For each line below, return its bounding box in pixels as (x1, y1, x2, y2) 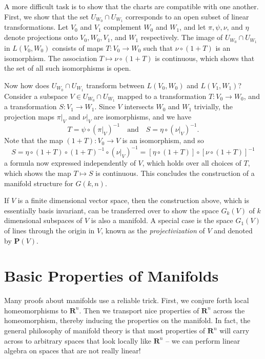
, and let (179, 22, 206, 32)
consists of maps (52, 42, 104, 53)
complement (104, 22, 141, 32)
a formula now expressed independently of (4, 157, 136, 168)
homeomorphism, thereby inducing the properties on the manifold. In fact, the (4, 315, 251, 326)
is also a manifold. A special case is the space (91, 215, 233, 226)
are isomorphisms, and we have (94, 111, 192, 122)
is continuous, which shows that (155, 52, 255, 63)
